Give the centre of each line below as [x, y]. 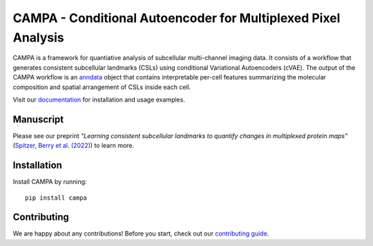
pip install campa [56, 198]
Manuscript [38, 119]
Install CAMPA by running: [50, 182]
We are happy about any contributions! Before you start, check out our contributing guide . [141, 234]
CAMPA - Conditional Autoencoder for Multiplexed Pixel [176, 18]
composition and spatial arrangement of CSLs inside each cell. [102, 87]
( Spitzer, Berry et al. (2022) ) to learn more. [74, 146]
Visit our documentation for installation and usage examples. [99, 100]
